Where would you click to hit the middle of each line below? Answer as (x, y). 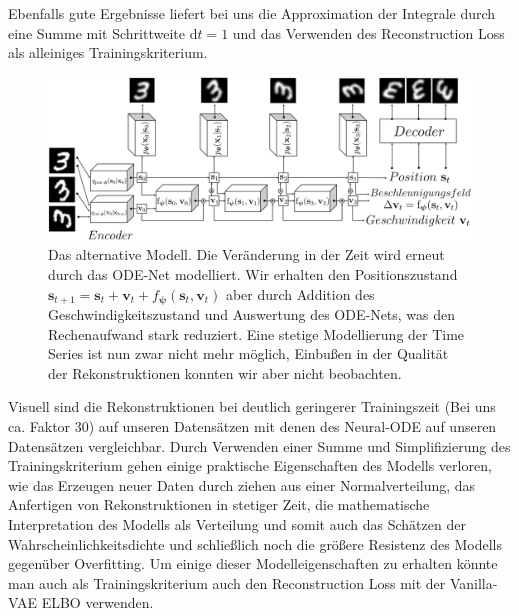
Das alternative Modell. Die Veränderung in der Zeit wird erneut (246, 254)
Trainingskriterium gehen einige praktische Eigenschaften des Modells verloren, (250, 465)
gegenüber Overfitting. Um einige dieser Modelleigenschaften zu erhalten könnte (253, 563)
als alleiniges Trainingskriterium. (108, 52)
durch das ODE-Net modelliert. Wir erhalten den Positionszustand (253, 273)
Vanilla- (473, 582)
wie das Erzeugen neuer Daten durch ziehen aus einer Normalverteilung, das (242, 484)
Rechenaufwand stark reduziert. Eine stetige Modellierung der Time (256, 333)
